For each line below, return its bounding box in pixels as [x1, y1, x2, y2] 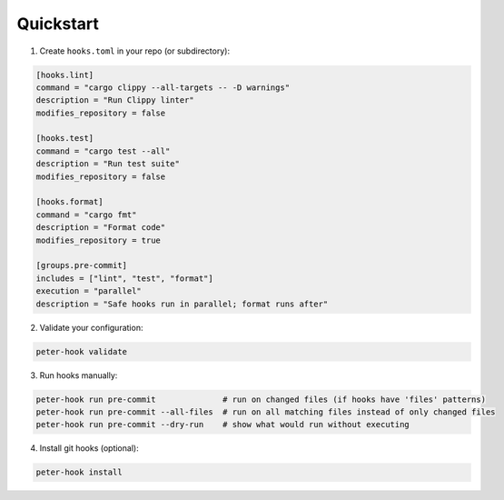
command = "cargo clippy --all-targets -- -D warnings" [35, 82, 291, 93]
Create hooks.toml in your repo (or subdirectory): [39, 45, 231, 56]
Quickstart [16, 14, 100, 34]
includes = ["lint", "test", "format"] [35, 273, 213, 284]
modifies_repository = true [35, 235, 161, 245]
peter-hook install [35, 467, 123, 477]
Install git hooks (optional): [39, 443, 140, 454]
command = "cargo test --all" [35, 145, 171, 156]
